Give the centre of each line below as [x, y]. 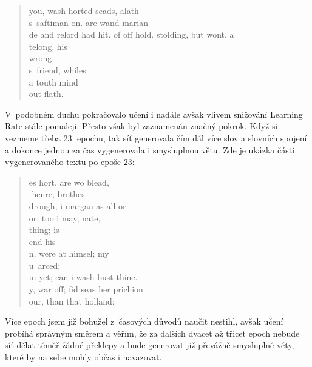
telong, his [48, 46]
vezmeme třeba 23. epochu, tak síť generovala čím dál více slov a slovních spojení [156, 137]
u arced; [45, 265]
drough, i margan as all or [77, 205]
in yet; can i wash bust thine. [83, 277]
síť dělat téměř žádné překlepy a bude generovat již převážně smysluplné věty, [150, 345]
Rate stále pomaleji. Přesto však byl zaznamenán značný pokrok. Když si [141, 126]
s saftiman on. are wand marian [89, 22]
